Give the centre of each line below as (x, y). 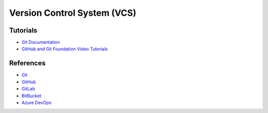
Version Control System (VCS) (73, 13)
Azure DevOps (36, 102)
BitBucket (32, 96)
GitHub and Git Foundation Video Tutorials (65, 49)
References (27, 63)
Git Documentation (41, 42)
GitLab (28, 89)
